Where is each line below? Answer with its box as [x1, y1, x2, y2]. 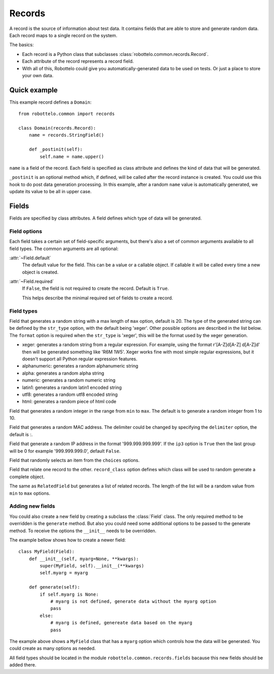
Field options [9, 228, 43, 235]
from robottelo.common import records [18, 111, 115, 117]
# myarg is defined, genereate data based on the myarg [50, 620, 192, 626]
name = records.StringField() [28, 132, 104, 138]
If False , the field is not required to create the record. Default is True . [22, 285, 169, 292]
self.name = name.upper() [40, 154, 104, 160]
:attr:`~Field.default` [9, 255, 51, 261]
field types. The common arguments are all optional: [9, 246, 119, 252]
